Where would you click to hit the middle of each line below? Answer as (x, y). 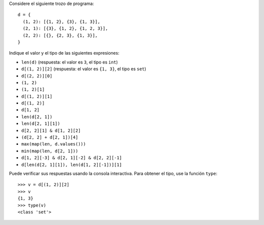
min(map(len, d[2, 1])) (50, 151)
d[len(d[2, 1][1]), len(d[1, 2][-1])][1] (72, 164)
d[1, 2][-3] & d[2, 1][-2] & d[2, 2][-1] (72, 158)
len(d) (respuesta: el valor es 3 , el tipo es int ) (70, 62)
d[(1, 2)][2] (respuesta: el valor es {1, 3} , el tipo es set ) (84, 69)
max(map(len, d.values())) (54, 144)
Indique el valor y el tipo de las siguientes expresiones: (64, 53)
